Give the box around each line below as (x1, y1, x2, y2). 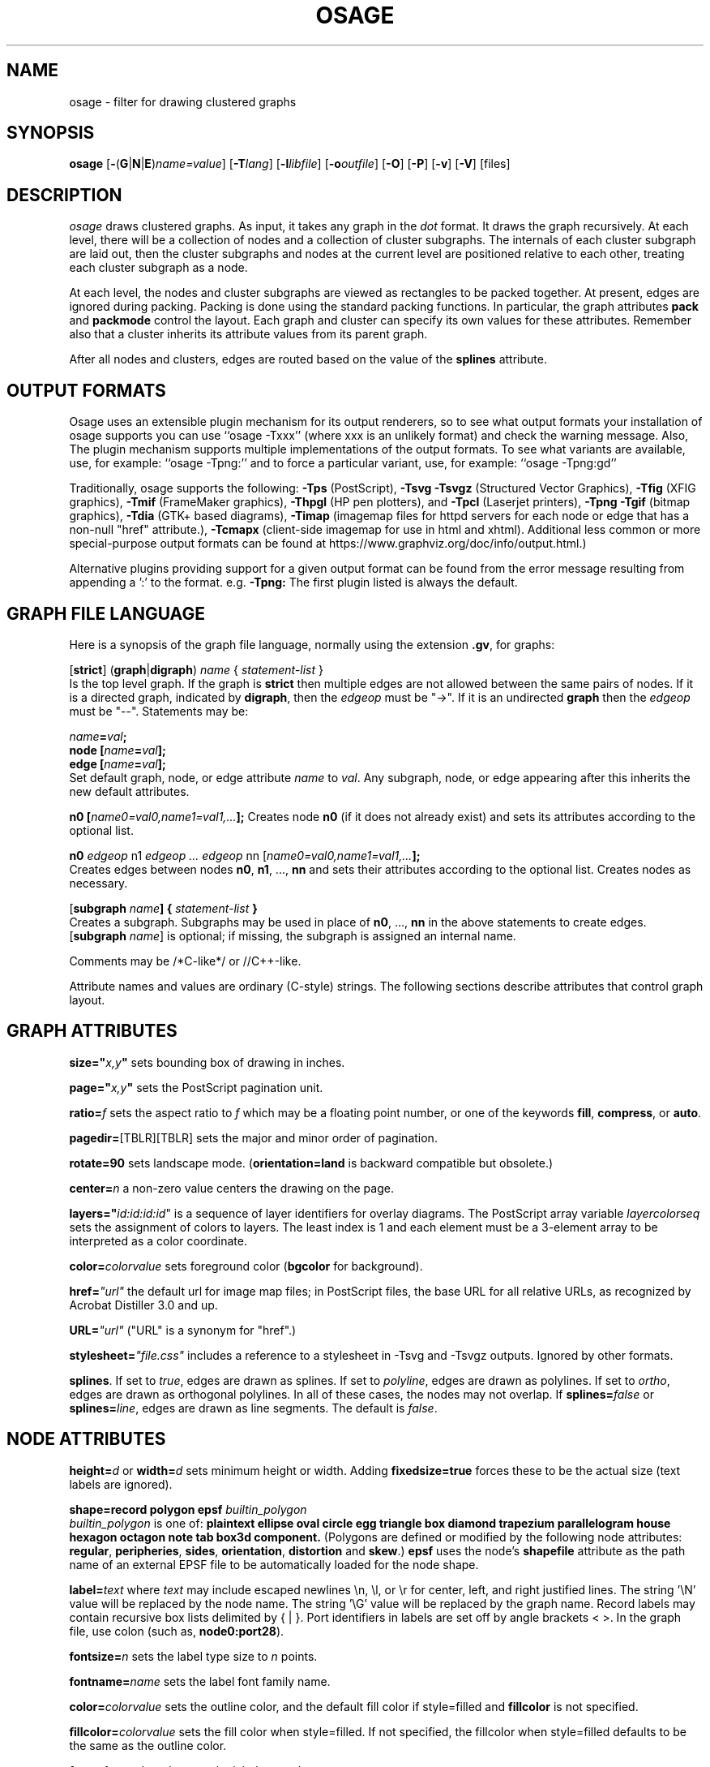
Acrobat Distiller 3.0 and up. (69, 1297, 218, 1312)
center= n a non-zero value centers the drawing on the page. (69, 1180, 394, 1195)
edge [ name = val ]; (69, 756, 166, 771)
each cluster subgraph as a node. (69, 260, 248, 275)
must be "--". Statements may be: (69, 703, 249, 718)
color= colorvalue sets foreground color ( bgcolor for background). (69, 1258, 423, 1273)
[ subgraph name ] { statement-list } (69, 901, 258, 915)
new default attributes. (69, 784, 190, 798)
